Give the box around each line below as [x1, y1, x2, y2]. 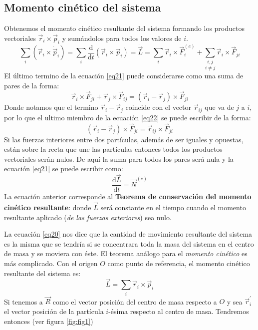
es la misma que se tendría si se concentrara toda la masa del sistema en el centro [4, 238, 254, 249]
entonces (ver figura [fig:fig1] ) [4, 316, 93, 326]
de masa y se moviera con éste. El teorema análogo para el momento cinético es [4, 248, 248, 259]
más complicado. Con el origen [4, 258, 98, 269]
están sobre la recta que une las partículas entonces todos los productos [4, 144, 223, 154]
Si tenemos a [4, 296, 43, 307]
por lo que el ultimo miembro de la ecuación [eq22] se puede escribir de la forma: [4, 112, 251, 122]
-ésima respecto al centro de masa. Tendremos [108, 306, 249, 317]
